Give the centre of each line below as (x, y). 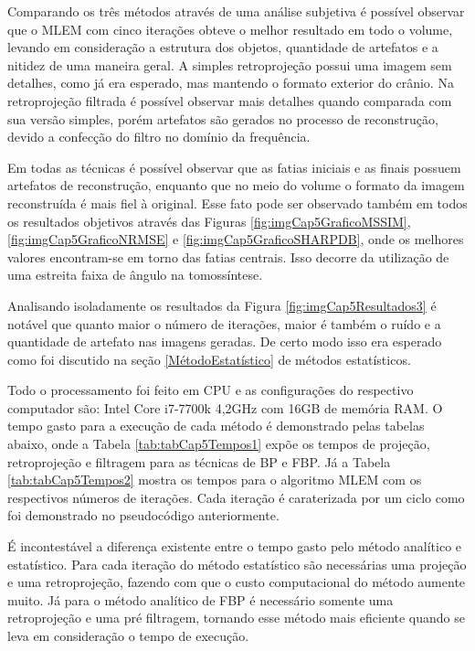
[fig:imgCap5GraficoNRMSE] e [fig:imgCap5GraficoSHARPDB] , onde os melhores (236, 239)
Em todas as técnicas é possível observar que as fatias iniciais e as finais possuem (234, 167)
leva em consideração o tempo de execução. (128, 635)
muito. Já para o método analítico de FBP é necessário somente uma (201, 599)
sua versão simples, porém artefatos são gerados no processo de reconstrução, (223, 118)
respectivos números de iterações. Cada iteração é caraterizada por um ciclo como (236, 497)
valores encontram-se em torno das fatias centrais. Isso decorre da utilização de (228, 256)
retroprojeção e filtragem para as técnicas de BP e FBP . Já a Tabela (199, 461)
